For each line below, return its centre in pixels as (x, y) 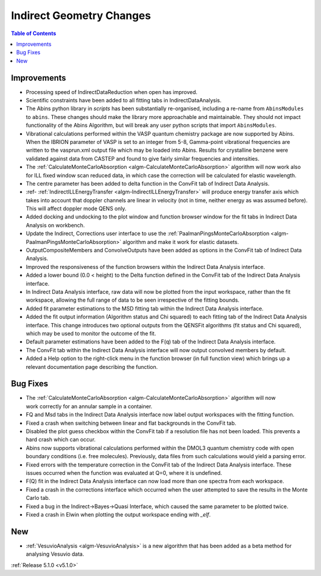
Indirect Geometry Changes (81, 15)
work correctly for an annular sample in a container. (89, 406)
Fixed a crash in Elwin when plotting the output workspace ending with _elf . (118, 514)
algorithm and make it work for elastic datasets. (181, 242)
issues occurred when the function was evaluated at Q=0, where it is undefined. (124, 472)
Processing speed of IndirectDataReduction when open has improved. (112, 92)
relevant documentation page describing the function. (92, 367)
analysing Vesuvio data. (55, 554)
